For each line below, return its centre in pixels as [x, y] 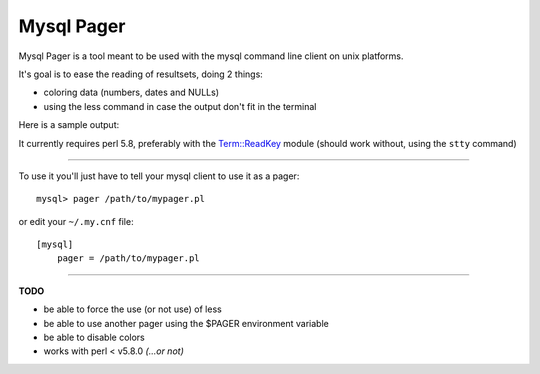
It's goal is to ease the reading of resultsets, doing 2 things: [141, 74]
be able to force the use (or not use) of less [132, 309]
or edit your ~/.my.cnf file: [76, 221]
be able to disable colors [94, 337]
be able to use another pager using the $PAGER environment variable [186, 323]
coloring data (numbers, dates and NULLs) [131, 92]
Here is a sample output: [69, 125]
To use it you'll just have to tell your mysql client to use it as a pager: [159, 176]
